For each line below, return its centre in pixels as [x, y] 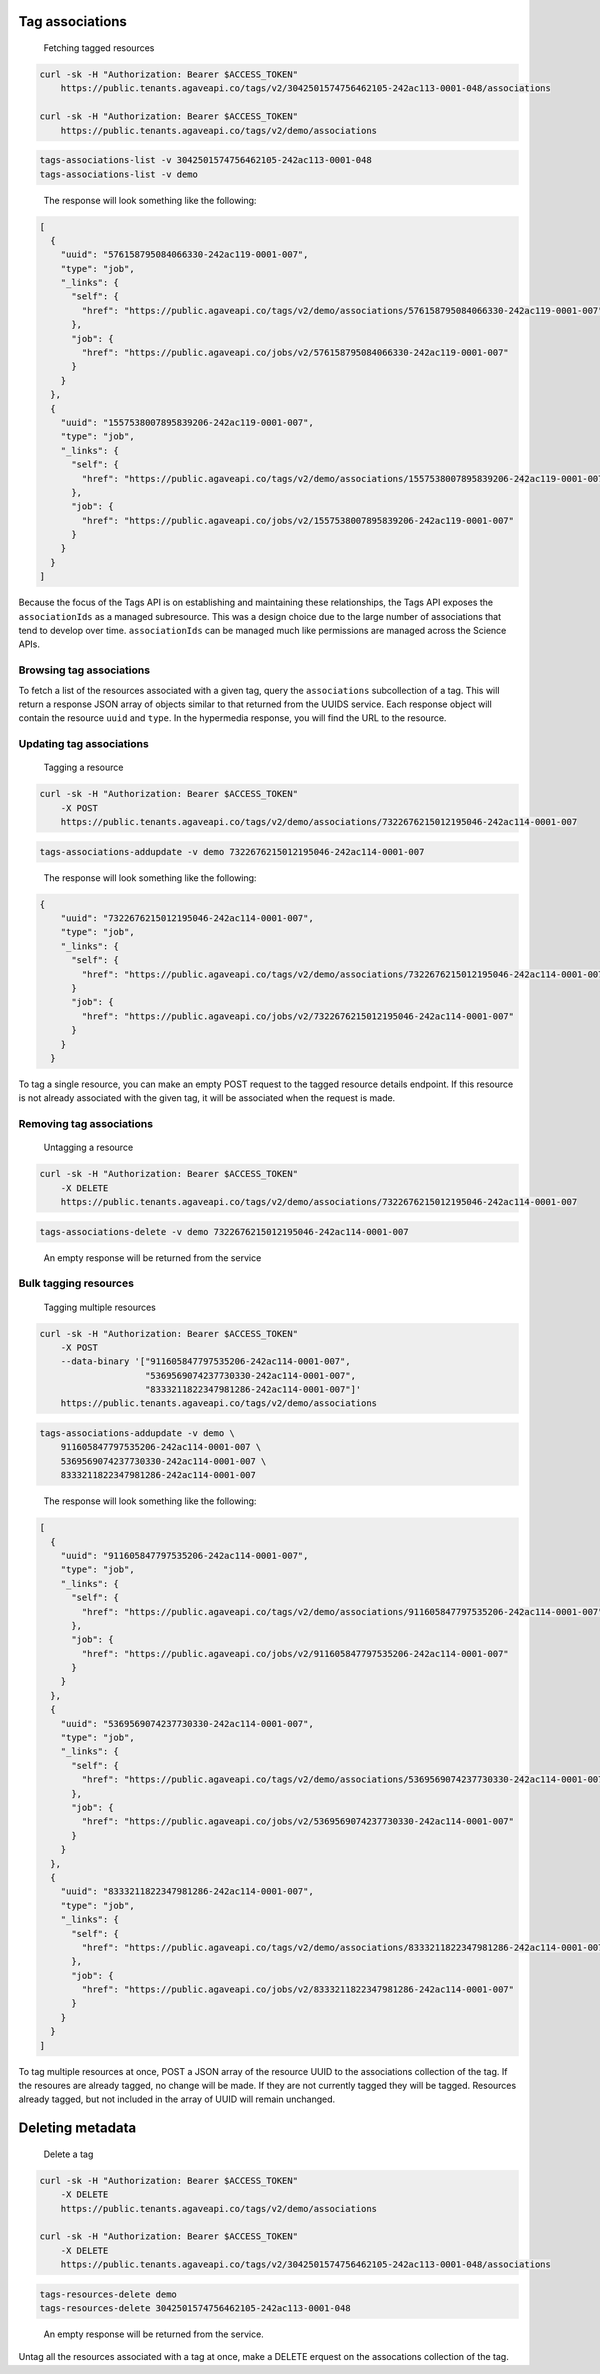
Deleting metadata [77, 2128]
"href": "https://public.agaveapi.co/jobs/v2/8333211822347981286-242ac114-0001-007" [298, 1989]
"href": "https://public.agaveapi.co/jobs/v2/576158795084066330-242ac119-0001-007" [295, 353]
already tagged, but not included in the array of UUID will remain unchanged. [177, 2099]
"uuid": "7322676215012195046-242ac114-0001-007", [187, 918]
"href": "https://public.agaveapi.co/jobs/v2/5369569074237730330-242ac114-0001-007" [298, 1821]
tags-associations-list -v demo [119, 174]
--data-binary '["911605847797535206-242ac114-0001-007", [205, 1361]
